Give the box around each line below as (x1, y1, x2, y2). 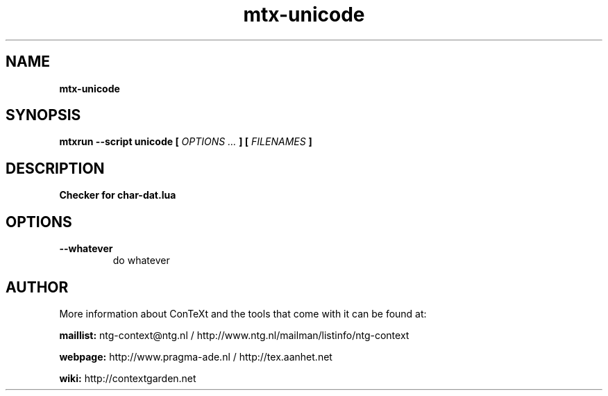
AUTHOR (6, 278, 69, 296)
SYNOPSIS (6, 106, 81, 124)
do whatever (112, 254, 170, 267)
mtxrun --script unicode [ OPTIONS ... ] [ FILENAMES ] (59, 135, 312, 148)
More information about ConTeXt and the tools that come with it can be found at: (59, 307, 427, 320)
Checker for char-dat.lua (59, 189, 176, 201)
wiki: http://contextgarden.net (59, 372, 196, 384)
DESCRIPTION (6, 159, 105, 177)
